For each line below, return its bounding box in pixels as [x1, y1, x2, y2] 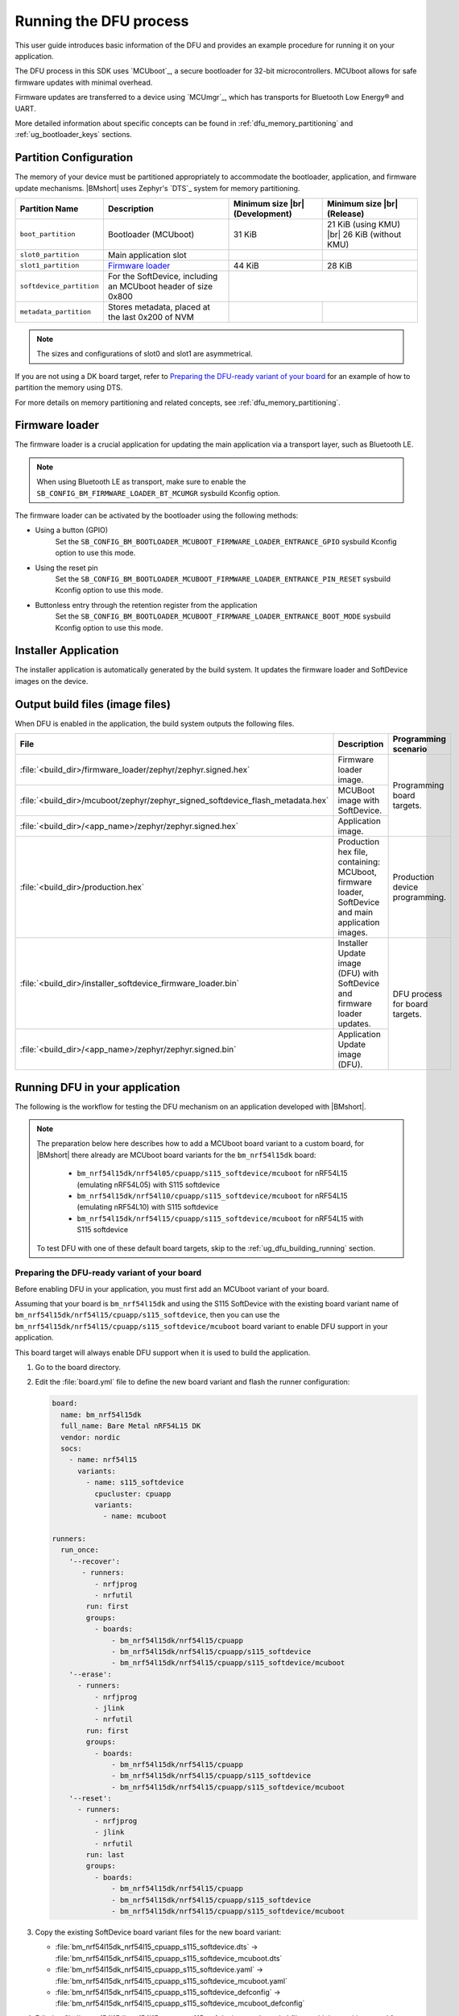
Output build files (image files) [14, 698, 171, 711]
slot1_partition [19, 261, 80, 270]
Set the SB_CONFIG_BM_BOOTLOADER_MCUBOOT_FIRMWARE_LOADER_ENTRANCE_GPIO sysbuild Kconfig [55, 536, 398, 546]
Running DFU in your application [14, 1081, 180, 1094]
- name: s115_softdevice [85, 1478, 184, 1487]
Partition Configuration [14, 151, 134, 165]
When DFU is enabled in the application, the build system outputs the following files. [14, 719, 295, 728]
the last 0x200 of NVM [107, 311, 195, 323]
